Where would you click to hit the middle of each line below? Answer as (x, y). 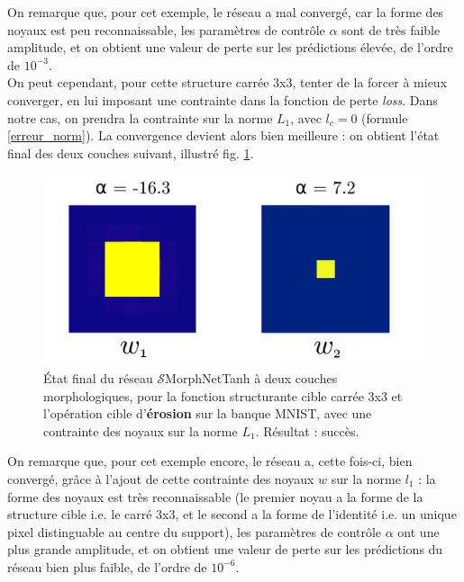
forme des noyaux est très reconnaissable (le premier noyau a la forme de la (215, 496)
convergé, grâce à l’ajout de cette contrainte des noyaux (161, 478)
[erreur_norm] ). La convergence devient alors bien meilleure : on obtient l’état (223, 135)
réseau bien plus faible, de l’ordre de (107, 566)
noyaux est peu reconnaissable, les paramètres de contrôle (166, 29)
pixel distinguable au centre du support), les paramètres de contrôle (195, 531)
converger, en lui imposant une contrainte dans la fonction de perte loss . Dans (223, 99)
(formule (385, 117)
